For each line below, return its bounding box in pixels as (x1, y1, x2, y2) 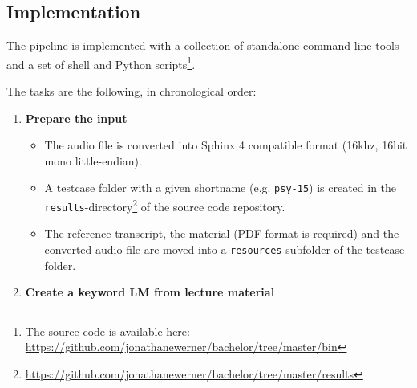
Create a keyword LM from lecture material (25, 284, 275, 300)
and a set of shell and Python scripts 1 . (6, 53, 196, 72)
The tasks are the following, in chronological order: (6, 83, 257, 100)
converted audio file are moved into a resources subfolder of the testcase (44, 240, 405, 257)
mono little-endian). (44, 152, 142, 169)
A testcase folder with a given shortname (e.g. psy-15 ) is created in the (44, 179, 397, 196)
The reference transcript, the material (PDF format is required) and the (44, 225, 399, 242)
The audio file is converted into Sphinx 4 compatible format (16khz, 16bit (44, 137, 407, 153)
